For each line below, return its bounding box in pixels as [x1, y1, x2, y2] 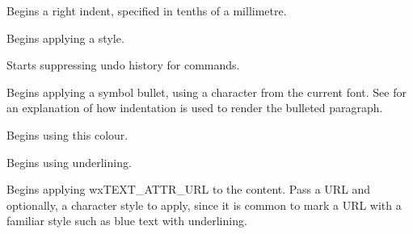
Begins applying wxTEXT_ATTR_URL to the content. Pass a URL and [6, 181, 371, 198]
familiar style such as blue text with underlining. [6, 212, 247, 229]
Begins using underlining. [6, 153, 132, 170]
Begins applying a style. [6, 29, 124, 46]
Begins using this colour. [6, 126, 129, 143]
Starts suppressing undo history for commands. [6, 56, 240, 73]
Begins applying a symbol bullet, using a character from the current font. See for [6, 83, 407, 100]
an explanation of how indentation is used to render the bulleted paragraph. [6, 99, 383, 116]
